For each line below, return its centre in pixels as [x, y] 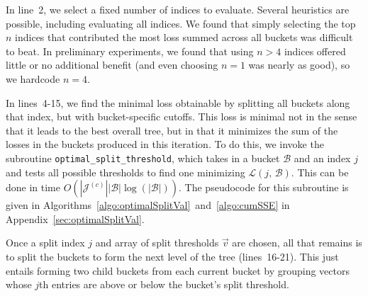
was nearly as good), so [299, 65]
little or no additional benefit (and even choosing [112, 65]
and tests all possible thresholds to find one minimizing [126, 172]
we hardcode [33, 78]
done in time [33, 187]
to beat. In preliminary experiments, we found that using [130, 51]
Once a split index [45, 243]
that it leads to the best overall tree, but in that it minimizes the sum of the [172, 130]
